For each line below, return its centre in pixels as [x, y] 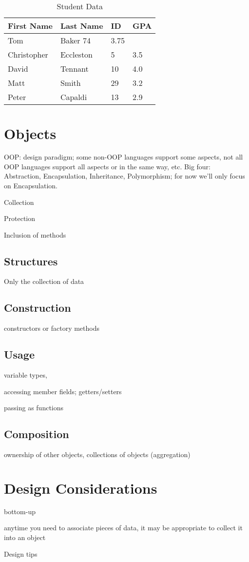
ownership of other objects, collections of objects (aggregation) [97, 454]
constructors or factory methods [52, 328]
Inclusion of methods [35, 234]
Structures [31, 261]
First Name [30, 26]
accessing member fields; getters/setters [63, 391]
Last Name [82, 26]
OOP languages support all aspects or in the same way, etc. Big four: [107, 166]
